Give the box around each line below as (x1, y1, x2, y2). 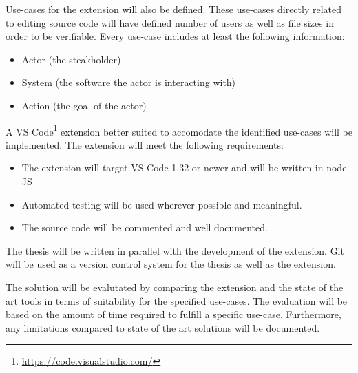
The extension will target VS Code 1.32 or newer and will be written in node (21, 160, 347, 175)
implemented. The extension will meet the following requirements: (6, 137, 284, 151)
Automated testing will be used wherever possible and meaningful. (21, 197, 302, 211)
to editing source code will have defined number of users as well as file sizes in (6, 15, 334, 30)
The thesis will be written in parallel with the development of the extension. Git (6, 243, 344, 257)
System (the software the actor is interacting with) (21, 75, 236, 89)
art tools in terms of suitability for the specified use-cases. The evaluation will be (6, 293, 348, 308)
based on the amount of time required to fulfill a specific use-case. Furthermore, (6, 307, 341, 321)
